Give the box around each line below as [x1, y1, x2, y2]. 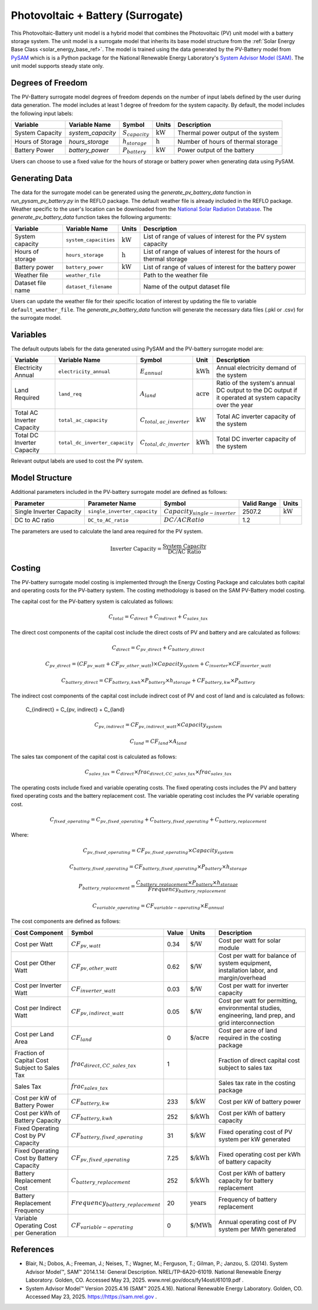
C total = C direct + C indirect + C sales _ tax [108, 614, 208, 621]
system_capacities [65, 237, 115, 243]
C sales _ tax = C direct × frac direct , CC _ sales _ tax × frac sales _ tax [84, 769, 232, 777]
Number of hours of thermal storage [177, 137, 278, 146]
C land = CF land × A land [130, 738, 187, 746]
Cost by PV [14, 1131, 46, 1139]
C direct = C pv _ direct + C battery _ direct [112, 644, 205, 652]
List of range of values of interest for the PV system [143, 232, 287, 240]
